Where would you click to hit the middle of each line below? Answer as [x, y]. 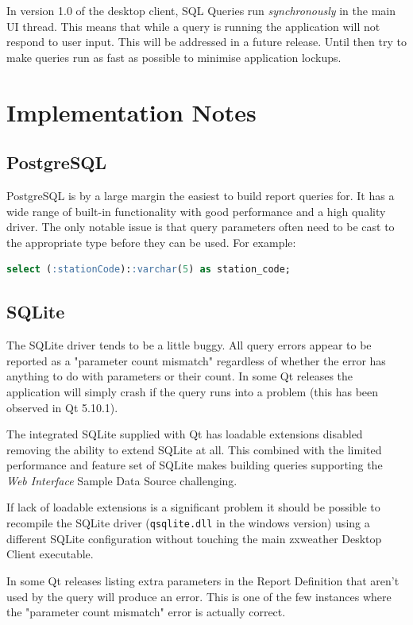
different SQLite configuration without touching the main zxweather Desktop [194, 538]
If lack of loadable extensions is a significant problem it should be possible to [193, 507]
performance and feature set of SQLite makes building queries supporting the [195, 465]
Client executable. [50, 554]
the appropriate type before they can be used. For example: [151, 242]
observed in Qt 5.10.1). [62, 407]
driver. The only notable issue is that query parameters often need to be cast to [201, 227]
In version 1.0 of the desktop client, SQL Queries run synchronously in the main [201, 10]
